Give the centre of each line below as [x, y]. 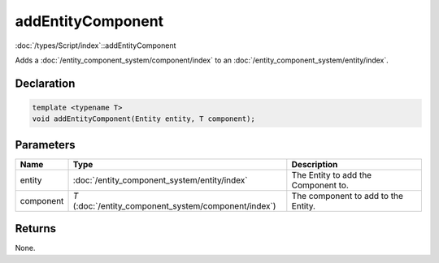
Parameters [45, 145]
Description [315, 164]
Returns [36, 229]
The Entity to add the [332, 175]
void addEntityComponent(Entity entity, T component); [143, 119]
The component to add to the [348, 196]
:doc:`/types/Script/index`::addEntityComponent [96, 45]
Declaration [45, 83]
